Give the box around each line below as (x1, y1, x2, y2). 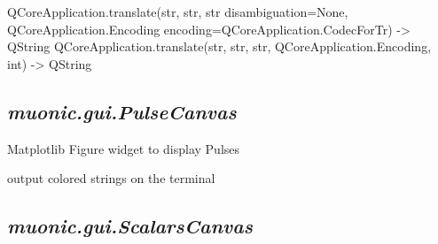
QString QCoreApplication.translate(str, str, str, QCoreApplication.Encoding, (7, 37, 432, 56)
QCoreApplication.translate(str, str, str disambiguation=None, (7, 3, 348, 20)
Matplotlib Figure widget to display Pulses (7, 139, 240, 157)
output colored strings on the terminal (7, 169, 215, 187)
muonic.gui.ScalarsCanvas (7, 212, 253, 240)
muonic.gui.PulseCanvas (7, 97, 237, 125)
